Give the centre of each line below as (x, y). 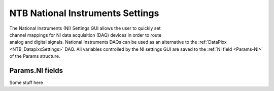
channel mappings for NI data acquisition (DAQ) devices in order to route (85, 35)
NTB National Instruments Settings (84, 13)
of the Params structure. (35, 56)
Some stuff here (26, 82)
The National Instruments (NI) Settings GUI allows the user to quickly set (85, 28)
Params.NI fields (36, 70)
